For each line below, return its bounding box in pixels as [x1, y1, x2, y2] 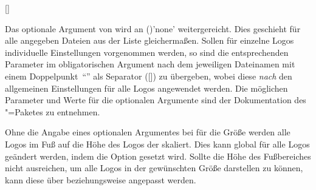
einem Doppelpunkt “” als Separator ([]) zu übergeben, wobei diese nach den [5, 69, 292, 82]
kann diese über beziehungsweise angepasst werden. [5, 173, 196, 186]
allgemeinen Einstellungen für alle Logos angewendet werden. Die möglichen [5, 81, 288, 94]
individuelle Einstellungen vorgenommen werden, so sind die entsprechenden [5, 46, 289, 58]
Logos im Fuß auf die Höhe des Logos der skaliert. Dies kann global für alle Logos [5, 137, 310, 150]
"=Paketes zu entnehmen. [5, 105, 100, 118]
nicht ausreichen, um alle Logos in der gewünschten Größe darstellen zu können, [5, 161, 303, 174]
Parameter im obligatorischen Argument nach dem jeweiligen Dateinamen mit [5, 58, 295, 70]
